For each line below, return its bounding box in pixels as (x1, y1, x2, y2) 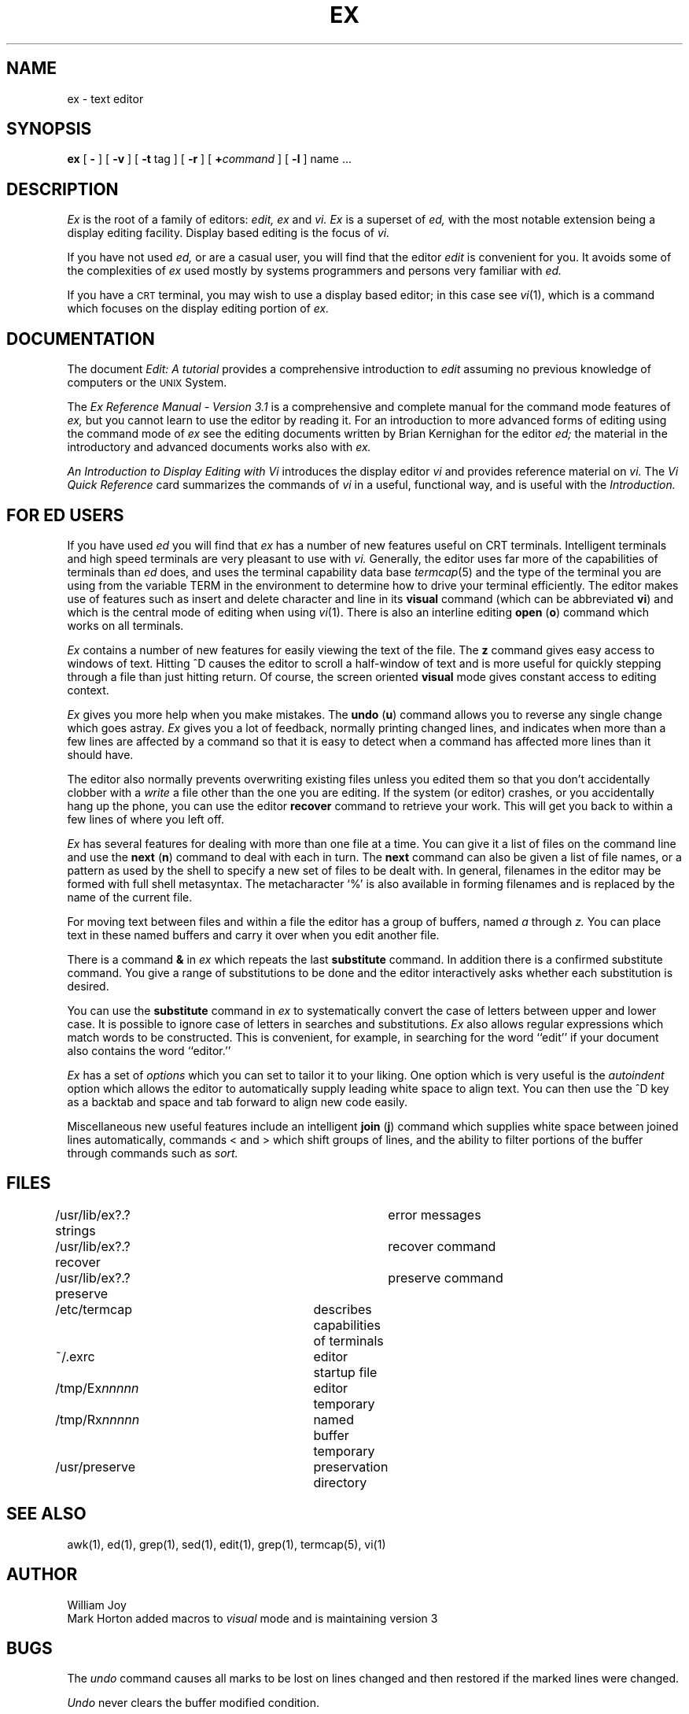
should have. (67, 747, 134, 761)
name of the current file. (67, 890, 193, 904)
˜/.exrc (55, 1348, 95, 1364)
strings (55, 1222, 96, 1238)
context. (67, 683, 109, 697)
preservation (313, 1458, 389, 1475)
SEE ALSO (6, 1504, 87, 1524)
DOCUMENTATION (6, 328, 155, 349)
